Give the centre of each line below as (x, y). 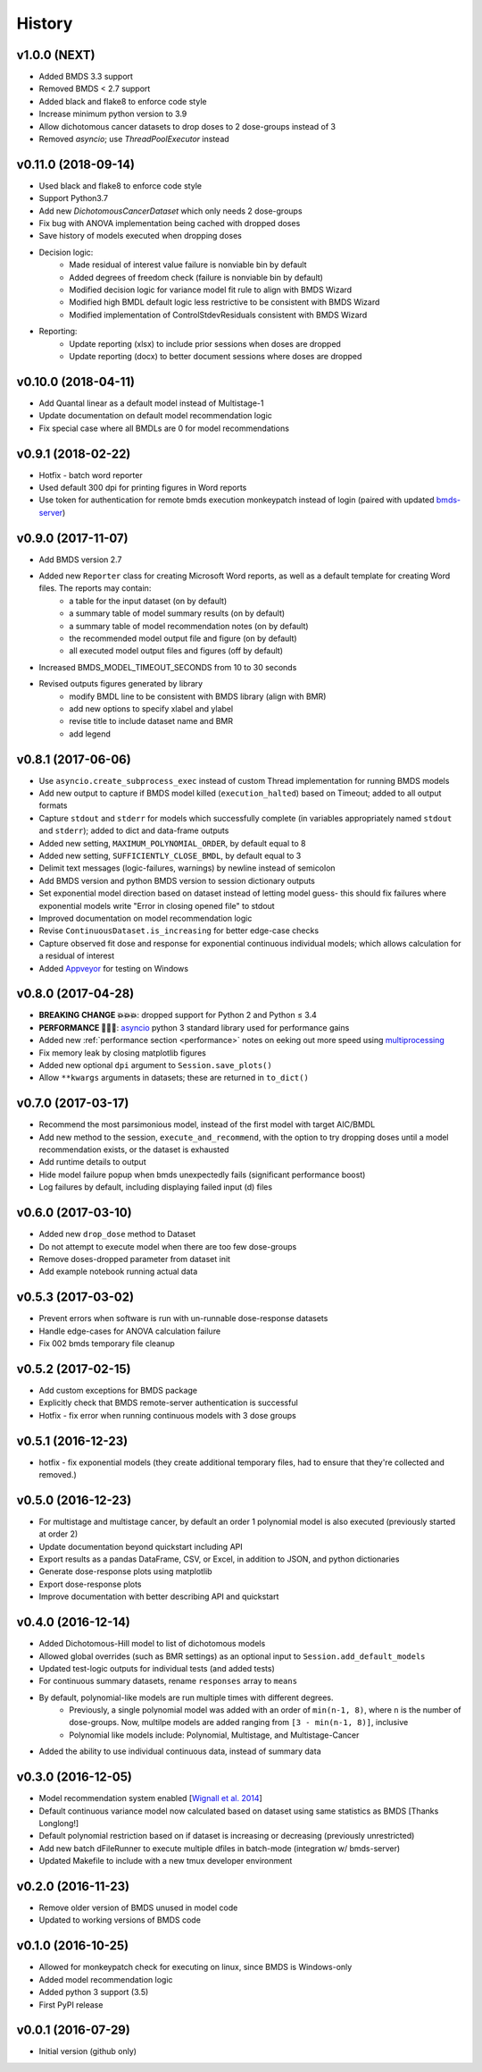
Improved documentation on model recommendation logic (145, 918)
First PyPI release (71, 2005)
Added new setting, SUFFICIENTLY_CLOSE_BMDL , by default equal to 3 (170, 855)
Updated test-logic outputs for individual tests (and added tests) (157, 1668)
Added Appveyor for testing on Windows (114, 968)
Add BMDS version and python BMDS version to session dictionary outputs (177, 880)
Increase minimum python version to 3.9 (113, 114)
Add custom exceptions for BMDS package (118, 1390)
